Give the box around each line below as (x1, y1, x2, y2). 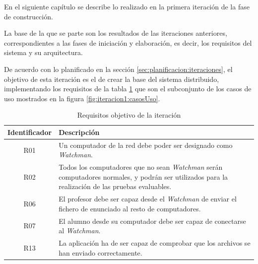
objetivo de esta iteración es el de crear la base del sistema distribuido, (4, 73, 219, 84)
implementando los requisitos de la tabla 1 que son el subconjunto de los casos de (4, 83, 252, 94)
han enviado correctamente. (59, 247, 142, 258)
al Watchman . (59, 225, 101, 236)
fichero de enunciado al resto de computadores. (59, 203, 201, 213)
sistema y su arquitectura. (4, 47, 83, 58)
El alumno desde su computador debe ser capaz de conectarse (59, 215, 246, 226)
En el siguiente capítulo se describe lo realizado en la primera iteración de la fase (4, 1, 250, 11)
